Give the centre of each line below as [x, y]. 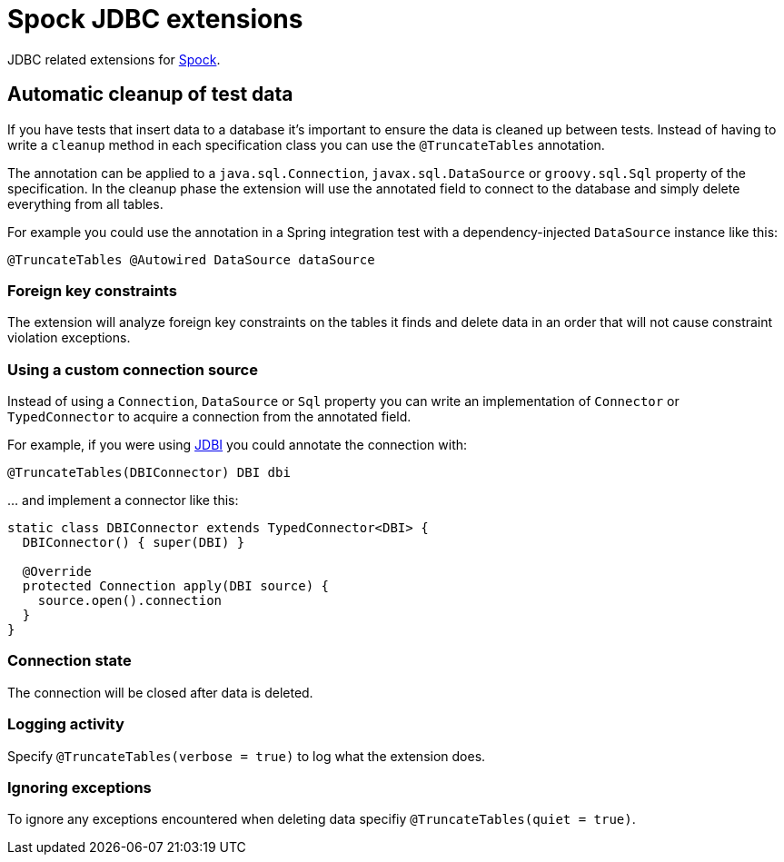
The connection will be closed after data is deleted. [160, 692]
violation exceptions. [69, 338]
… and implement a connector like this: [123, 500]
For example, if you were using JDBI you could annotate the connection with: [238, 445]
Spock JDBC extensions [155, 19]
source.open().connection [130, 601]
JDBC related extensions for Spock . [114, 59]
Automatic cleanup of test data [150, 94]
